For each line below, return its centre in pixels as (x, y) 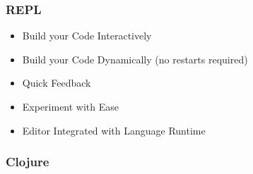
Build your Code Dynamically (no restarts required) (135, 59)
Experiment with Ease (71, 106)
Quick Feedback (57, 83)
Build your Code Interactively (87, 36)
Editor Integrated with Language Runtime (114, 130)
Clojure (28, 162)
